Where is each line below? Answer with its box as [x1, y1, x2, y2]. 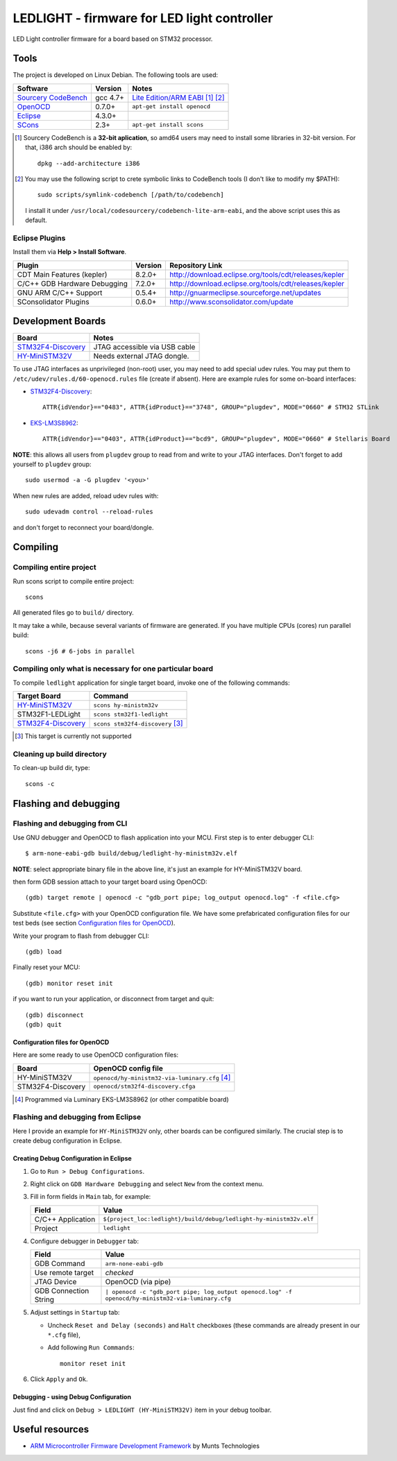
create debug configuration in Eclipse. [12, 1136, 122, 1145]
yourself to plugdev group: [12, 460, 92, 468]
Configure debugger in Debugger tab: [30, 1237, 139, 1245]
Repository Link [169, 260, 223, 270]
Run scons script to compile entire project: [12, 576, 135, 586]
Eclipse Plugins [12, 233, 66, 243]
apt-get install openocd [132, 103, 211, 110]
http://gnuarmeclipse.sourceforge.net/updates [169, 288, 322, 298]
